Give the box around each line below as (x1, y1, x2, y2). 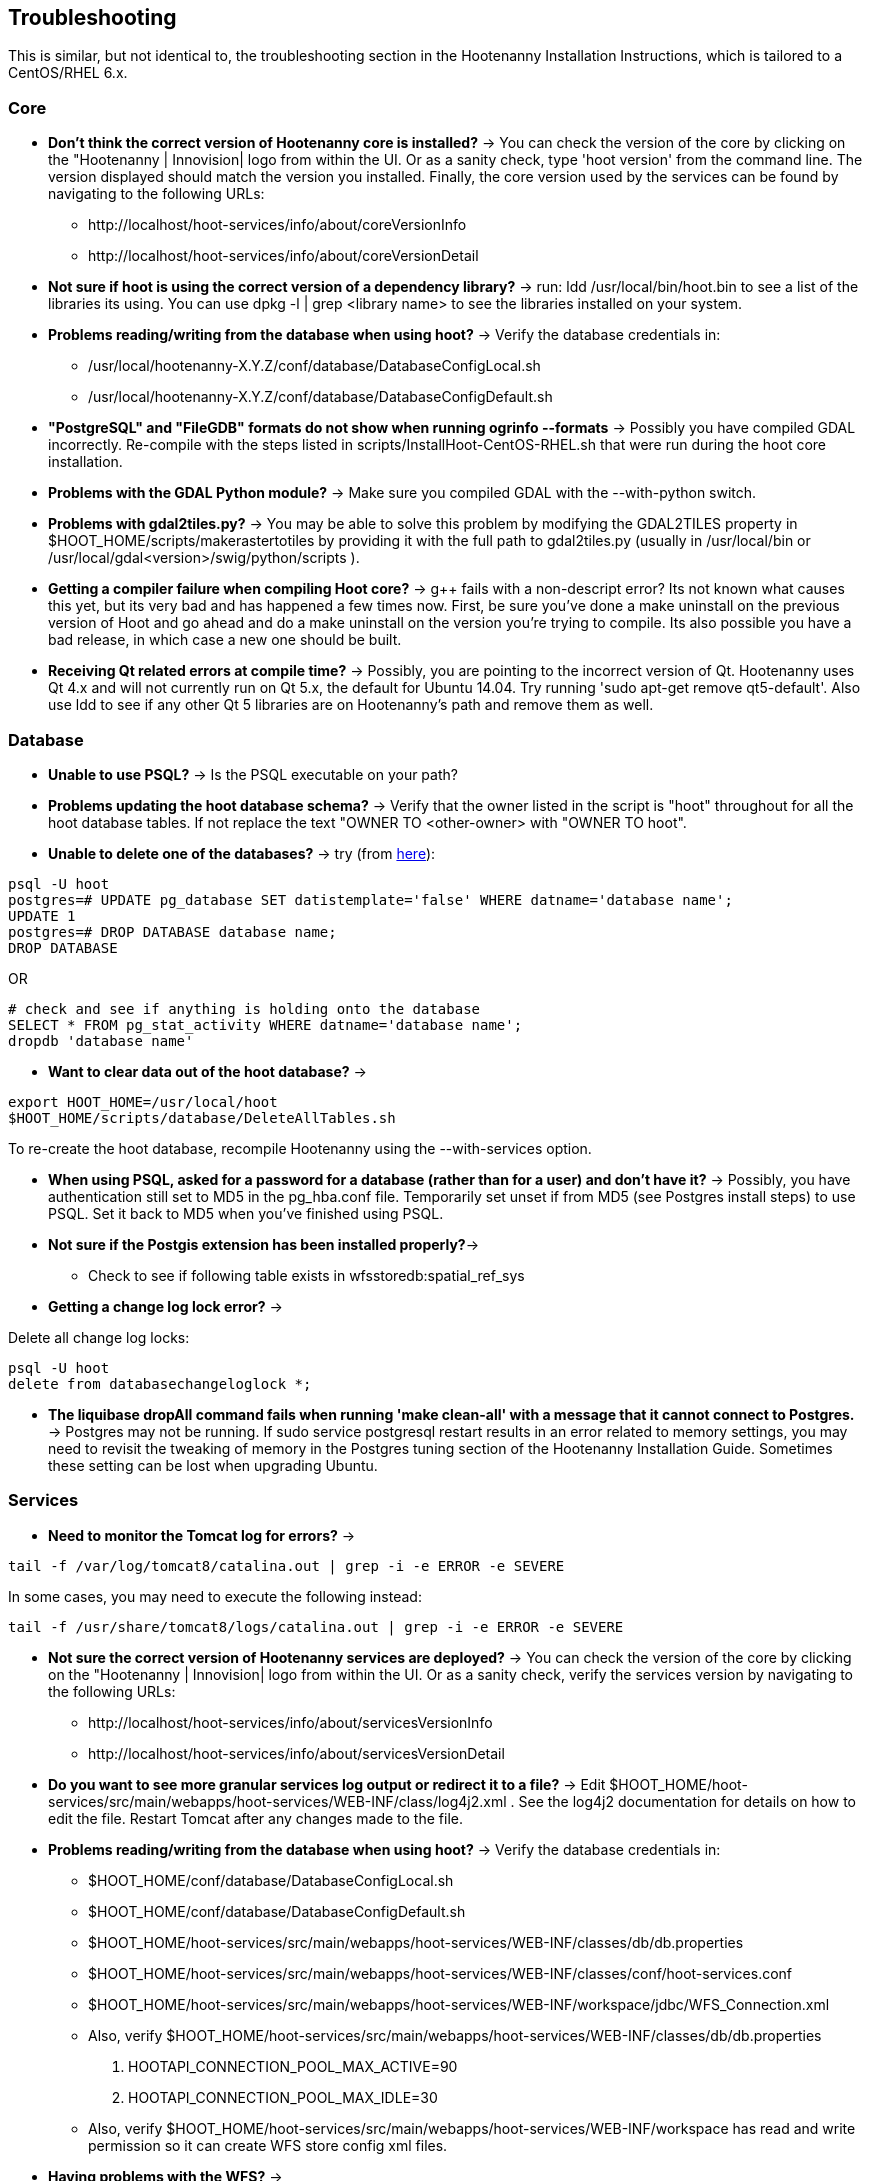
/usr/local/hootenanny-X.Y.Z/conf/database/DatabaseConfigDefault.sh (88, 388, 553, 406)
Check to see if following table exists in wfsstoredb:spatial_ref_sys (88, 1266, 525, 1284)
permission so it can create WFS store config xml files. (88, 2136, 448, 2154)
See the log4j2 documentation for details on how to (518, 1792, 856, 1810)
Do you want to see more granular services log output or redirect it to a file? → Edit (48, 1775, 606, 1793)
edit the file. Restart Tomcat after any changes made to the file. (48, 1809, 463, 1827)
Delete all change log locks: (8, 1328, 190, 1346)
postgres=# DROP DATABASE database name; (8, 923, 337, 940)
